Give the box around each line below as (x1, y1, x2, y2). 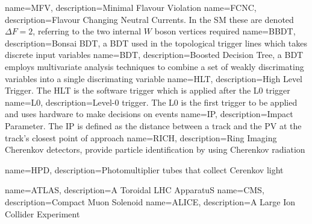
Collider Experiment (5, 207, 80, 220)
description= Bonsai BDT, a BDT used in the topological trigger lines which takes (5, 36, 307, 49)
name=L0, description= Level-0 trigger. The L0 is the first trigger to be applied (5, 95, 298, 108)
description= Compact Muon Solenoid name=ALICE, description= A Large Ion (5, 195, 295, 208)
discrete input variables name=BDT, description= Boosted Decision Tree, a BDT (5, 48, 304, 61)
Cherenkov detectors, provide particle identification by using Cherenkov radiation (5, 143, 305, 156)
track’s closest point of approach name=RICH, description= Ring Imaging (5, 131, 277, 144)
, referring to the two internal (33, 25, 142, 37)
